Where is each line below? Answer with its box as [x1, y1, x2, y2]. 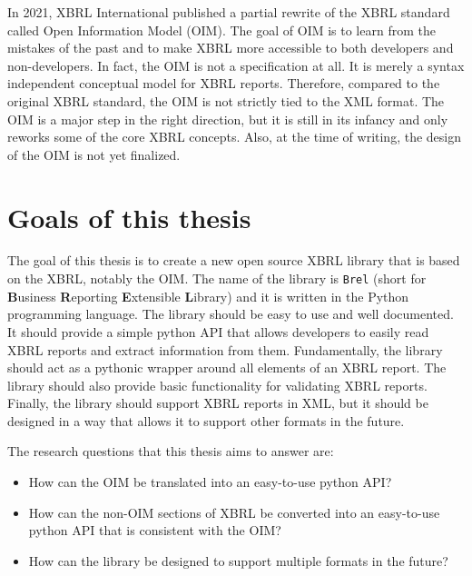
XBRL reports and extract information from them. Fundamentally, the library [7, 340, 443, 359]
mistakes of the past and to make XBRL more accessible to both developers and [7, 38, 454, 57]
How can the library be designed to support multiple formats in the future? [28, 551, 448, 570]
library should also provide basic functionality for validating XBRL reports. [7, 375, 428, 394]
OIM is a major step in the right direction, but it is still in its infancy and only [7, 109, 448, 128]
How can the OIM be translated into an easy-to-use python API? [28, 472, 392, 492]
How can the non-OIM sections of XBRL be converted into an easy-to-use [28, 502, 440, 521]
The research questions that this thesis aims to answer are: [7, 442, 334, 461]
